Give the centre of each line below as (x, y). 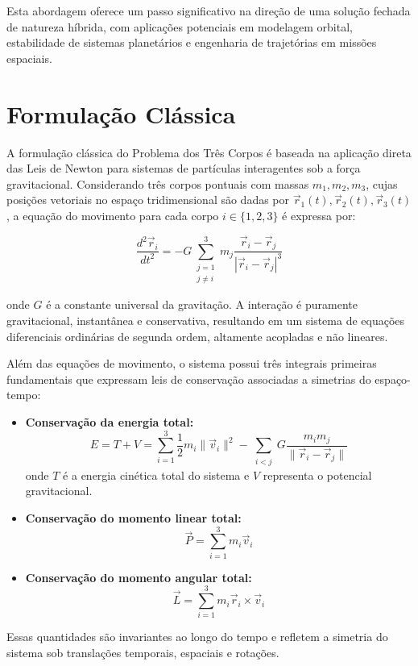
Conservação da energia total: (110, 421)
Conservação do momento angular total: (139, 577)
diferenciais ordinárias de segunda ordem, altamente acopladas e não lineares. (197, 336)
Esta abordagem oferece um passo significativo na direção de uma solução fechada (209, 10)
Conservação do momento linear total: (133, 518)
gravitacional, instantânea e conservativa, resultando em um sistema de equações (206, 320)
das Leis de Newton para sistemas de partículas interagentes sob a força (184, 168)
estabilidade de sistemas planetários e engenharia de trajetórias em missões (192, 42)
